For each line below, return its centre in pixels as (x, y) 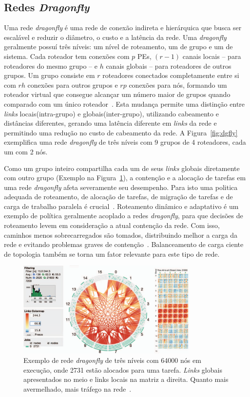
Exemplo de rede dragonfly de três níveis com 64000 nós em (112, 360)
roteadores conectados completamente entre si (171, 75)
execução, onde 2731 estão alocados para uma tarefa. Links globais (123, 369)
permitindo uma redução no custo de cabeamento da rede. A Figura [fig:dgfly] (121, 132)
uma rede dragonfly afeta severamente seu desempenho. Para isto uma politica (121, 187)
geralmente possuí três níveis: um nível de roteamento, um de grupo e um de (118, 47)
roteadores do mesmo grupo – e (51, 66)
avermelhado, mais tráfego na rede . (77, 388)
